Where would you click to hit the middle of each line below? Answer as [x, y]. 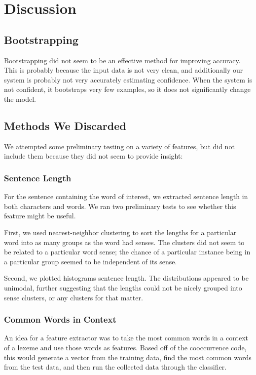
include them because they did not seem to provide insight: [93, 156]
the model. [20, 99]
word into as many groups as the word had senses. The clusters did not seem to [124, 242]
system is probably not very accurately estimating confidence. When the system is [128, 79]
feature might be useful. [40, 216]
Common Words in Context [60, 319]
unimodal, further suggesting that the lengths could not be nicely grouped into [123, 287]
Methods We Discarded [65, 125]
